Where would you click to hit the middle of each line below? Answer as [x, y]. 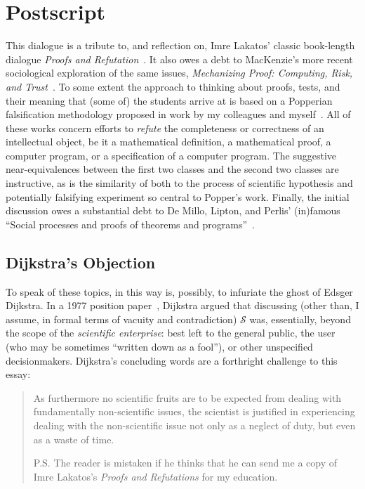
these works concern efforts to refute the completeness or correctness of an [165, 128]
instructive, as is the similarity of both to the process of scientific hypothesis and [179, 183]
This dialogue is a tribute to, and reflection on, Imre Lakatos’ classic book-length [180, 45]
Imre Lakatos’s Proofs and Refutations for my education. [155, 476]
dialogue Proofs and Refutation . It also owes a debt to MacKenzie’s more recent [179, 59]
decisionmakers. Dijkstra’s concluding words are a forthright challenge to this [172, 360]
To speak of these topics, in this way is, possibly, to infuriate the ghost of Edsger [179, 291]
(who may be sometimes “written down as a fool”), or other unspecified [159, 347]
